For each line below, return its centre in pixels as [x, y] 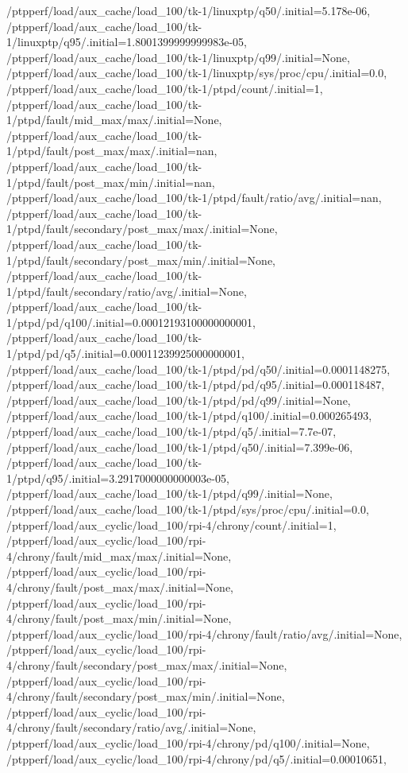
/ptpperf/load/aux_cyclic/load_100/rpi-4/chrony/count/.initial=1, [171, 524]
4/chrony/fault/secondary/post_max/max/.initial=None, [147, 664]
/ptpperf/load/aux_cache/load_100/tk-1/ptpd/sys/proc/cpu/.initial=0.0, [188, 509]
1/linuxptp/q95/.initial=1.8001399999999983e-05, [127, 42]
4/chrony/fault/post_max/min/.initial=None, [119, 618]
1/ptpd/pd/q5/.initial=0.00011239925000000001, [125, 353]
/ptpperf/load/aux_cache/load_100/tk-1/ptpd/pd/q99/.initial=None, [179, 400]
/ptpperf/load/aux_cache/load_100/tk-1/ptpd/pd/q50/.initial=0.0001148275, [198, 369]
